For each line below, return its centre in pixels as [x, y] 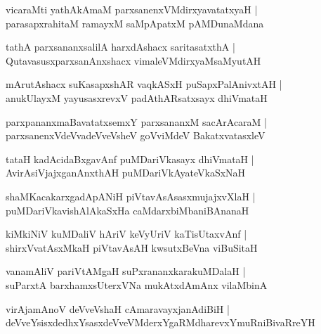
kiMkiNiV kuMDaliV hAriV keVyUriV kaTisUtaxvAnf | [126, 234]
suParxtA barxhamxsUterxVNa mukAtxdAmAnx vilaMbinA [137, 284]
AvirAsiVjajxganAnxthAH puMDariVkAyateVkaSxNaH [126, 173]
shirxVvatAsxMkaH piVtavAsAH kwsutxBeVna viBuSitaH [132, 247]
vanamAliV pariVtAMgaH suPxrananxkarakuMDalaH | [126, 271]
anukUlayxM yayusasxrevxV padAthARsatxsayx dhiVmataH [137, 97]
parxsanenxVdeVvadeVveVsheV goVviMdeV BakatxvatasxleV [136, 135]
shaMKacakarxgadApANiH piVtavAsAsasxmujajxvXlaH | [131, 196]
